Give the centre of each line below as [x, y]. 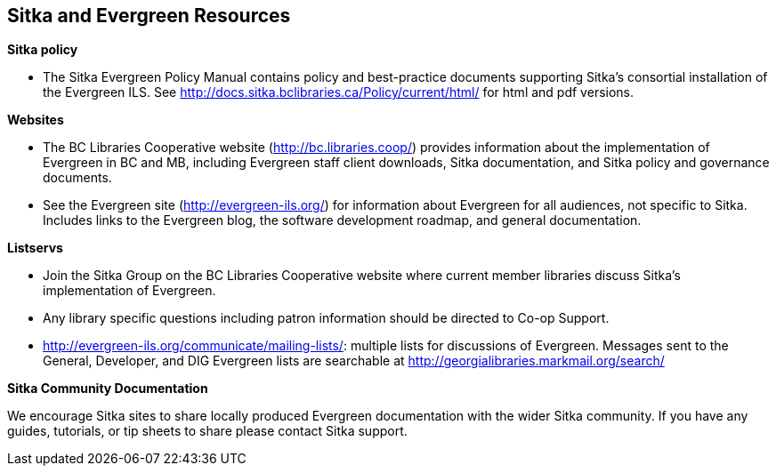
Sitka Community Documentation [108, 389]
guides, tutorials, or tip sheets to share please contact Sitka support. [207, 431]
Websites [36, 120]
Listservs [35, 248]
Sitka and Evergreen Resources [149, 16]
